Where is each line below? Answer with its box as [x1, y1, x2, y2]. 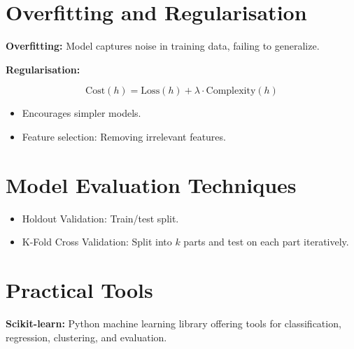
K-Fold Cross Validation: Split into [22, 234, 172, 249]
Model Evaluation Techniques [6, 170, 297, 199]
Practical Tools [6, 276, 153, 304]
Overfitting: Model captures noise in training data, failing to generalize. [6, 38, 320, 53]
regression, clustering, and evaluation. [6, 329, 167, 344]
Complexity [206, 86, 256, 97]
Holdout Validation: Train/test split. [22, 211, 179, 225]
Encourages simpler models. [22, 106, 141, 120]
